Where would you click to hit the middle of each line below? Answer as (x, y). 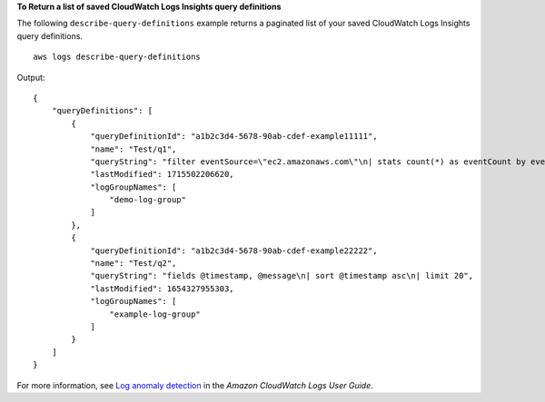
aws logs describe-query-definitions (117, 57)
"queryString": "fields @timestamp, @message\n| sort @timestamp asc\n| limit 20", (282, 276)
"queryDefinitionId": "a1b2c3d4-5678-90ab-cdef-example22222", (234, 250)
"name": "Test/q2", (134, 264)
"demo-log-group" (148, 200)
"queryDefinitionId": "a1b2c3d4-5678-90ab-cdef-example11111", (234, 137)
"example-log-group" (155, 314)
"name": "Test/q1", (134, 149)
